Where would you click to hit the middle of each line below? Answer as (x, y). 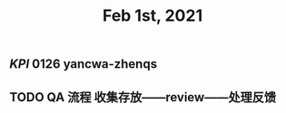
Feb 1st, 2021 (153, 16)
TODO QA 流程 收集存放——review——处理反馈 (143, 97)
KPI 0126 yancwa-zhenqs (83, 64)
